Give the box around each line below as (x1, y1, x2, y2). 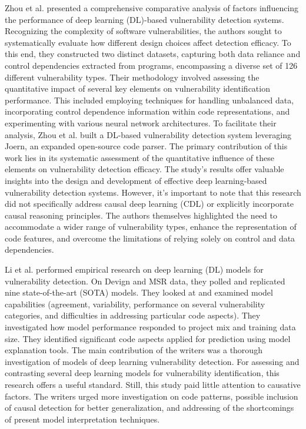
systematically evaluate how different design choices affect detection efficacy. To (5, 36, 291, 48)
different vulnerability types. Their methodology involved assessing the (5, 71, 260, 83)
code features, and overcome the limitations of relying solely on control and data (5, 232, 295, 244)
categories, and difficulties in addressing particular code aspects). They (5, 309, 261, 321)
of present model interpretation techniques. (5, 413, 160, 425)
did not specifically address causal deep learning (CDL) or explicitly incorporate (5, 197, 294, 210)
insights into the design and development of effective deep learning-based (5, 174, 267, 186)
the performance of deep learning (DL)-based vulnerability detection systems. (5, 13, 284, 25)
